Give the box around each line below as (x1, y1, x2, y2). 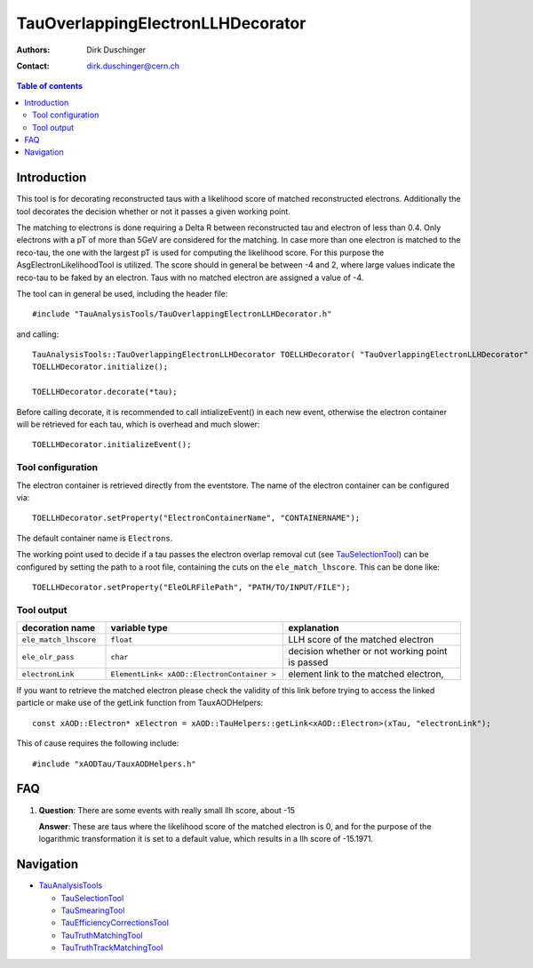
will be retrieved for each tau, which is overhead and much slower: (16, 419, 260, 430)
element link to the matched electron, (288, 668, 444, 680)
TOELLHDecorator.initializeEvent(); (32, 440, 192, 450)
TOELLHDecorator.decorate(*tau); (32, 387, 178, 397)
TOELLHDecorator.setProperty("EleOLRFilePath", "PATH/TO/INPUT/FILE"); (32, 582, 351, 592)
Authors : (16, 44, 51, 55)
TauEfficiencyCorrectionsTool (60, 917, 169, 928)
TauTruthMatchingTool (60, 930, 143, 940)
